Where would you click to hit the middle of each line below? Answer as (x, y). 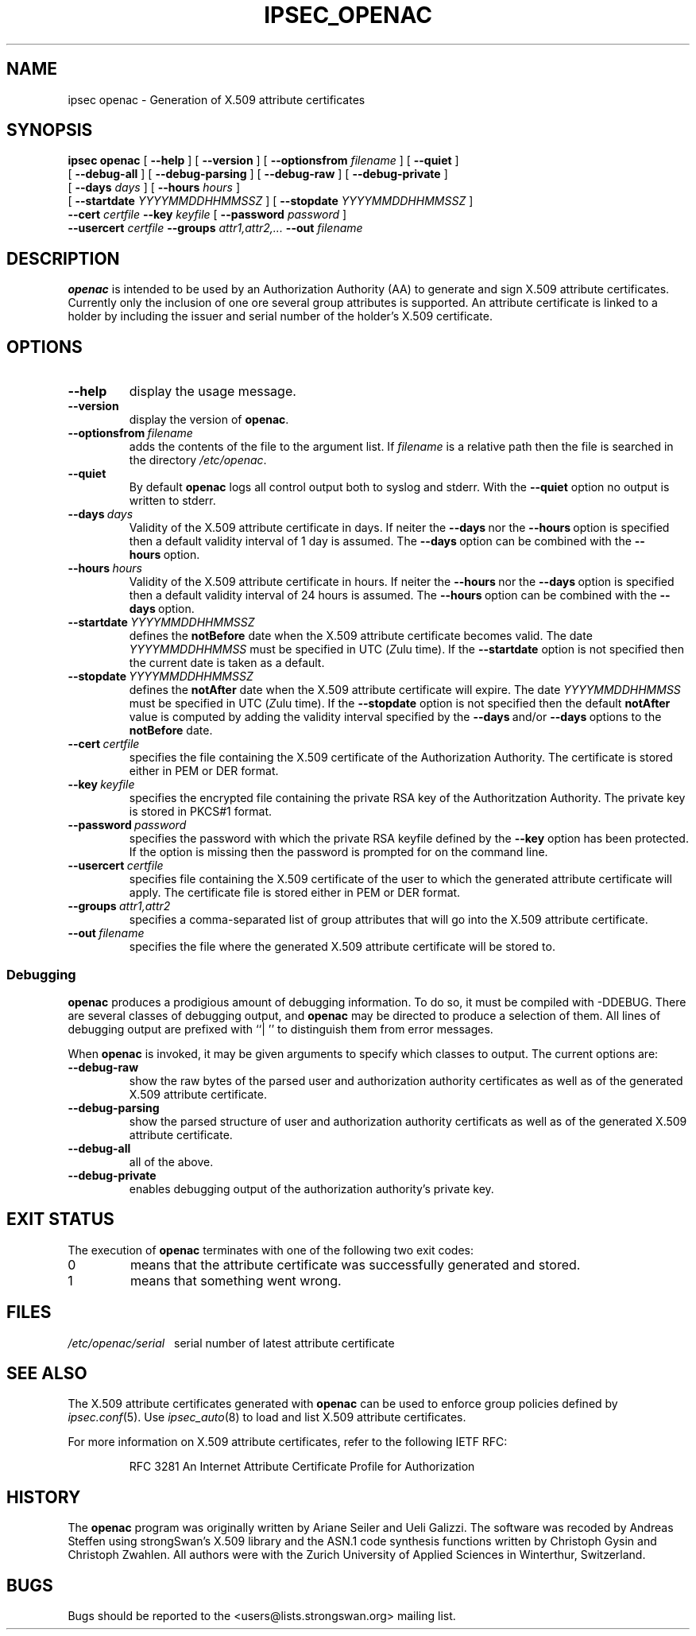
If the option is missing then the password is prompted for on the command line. (338, 852)
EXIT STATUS (60, 1219)
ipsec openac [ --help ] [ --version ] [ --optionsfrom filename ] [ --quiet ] (263, 161)
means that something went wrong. (236, 1280)
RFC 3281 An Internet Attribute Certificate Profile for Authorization (302, 1467)
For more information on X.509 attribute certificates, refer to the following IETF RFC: (288, 1442)
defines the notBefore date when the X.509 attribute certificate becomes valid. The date (361, 636)
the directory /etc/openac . (198, 460)
